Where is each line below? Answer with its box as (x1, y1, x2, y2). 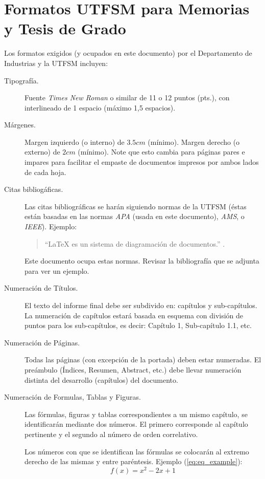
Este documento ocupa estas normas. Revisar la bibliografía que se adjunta (25, 255, 259, 266)
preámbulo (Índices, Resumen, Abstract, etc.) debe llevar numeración (25, 364, 242, 375)
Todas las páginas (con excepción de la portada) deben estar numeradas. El (25, 354, 261, 365)
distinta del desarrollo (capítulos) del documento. (25, 374, 178, 385)
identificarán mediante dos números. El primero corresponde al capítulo (25, 419, 248, 429)
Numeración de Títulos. (4, 282, 78, 293)
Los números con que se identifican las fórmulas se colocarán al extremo (25, 446, 249, 456)
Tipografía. (4, 75, 39, 85)
